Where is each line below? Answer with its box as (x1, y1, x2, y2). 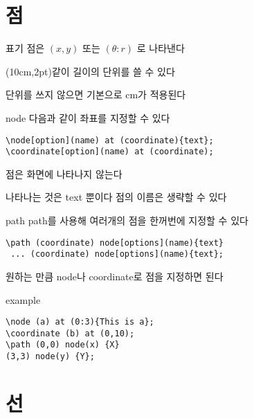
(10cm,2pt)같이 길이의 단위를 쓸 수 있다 (6, 64, 175, 78)
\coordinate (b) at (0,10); (6, 328, 135, 338)
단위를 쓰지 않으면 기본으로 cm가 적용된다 (6, 87, 186, 102)
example (6, 292, 41, 307)
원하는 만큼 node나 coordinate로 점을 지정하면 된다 (6, 269, 224, 283)
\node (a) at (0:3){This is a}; (6, 317, 154, 327)
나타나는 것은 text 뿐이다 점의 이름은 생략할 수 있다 (6, 190, 227, 204)
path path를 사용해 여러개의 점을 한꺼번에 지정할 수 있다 (6, 213, 248, 227)
